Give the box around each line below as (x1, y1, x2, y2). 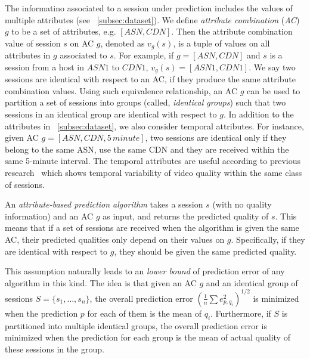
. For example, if (113, 49, 174, 61)
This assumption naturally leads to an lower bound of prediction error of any (5, 265, 285, 277)
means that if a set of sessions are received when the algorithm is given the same (5, 221, 299, 234)
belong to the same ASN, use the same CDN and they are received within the (5, 143, 289, 155)
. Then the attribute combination (171, 25, 293, 38)
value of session (5, 36, 61, 49)
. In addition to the (223, 108, 294, 120)
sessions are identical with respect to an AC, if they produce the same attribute (5, 73, 296, 85)
